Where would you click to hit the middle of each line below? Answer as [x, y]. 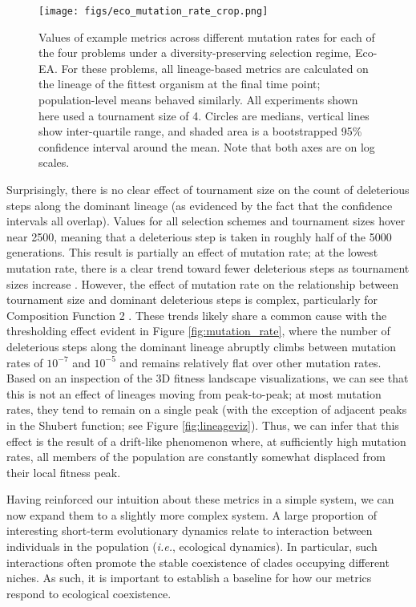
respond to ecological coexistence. [89, 593]
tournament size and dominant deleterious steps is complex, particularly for [192, 299]
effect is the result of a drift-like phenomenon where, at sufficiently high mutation [206, 441]
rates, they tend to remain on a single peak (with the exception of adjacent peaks [207, 409]
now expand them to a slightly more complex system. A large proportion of [192, 514]
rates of [25, 362]
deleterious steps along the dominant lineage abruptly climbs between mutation [202, 346]
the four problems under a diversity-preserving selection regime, [195, 53]
